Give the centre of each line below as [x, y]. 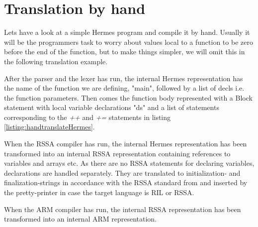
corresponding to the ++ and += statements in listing [87, 117]
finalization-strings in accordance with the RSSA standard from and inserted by [126, 182]
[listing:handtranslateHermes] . [49, 127]
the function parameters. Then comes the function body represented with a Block [128, 97]
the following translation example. [56, 61]
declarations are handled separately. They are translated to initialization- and [122, 172]
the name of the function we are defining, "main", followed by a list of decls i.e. [124, 88]
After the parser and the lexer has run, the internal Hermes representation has [124, 78]
